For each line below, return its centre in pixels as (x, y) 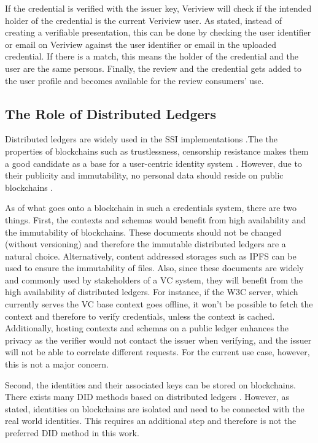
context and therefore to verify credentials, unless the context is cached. (140, 316)
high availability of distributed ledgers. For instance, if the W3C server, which (152, 292)
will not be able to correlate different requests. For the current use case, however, (157, 352)
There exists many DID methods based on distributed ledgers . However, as (147, 397)
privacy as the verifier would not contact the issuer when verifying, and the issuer (158, 340)
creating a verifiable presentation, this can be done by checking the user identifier (158, 32)
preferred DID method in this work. (72, 433)
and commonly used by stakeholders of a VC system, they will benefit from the (154, 279)
